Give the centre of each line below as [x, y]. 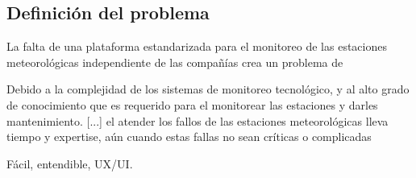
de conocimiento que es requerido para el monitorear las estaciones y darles [192, 104]
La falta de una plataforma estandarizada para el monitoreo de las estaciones [197, 46]
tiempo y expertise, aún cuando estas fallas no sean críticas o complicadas [189, 137]
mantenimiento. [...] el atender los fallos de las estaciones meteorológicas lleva [198, 120]
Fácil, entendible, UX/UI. [70, 163]
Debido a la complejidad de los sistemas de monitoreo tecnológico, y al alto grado [208, 89]
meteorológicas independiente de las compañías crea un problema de [175, 62]
